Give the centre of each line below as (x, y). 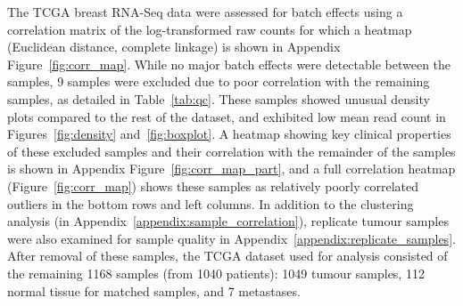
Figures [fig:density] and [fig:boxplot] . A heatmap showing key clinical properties (229, 134)
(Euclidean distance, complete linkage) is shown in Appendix (174, 47)
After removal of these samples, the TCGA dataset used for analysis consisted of (227, 256)
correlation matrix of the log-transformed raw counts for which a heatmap (210, 29)
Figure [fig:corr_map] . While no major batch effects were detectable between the (229, 64)
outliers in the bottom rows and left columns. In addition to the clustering (211, 203)
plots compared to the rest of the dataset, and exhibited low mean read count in (227, 116)
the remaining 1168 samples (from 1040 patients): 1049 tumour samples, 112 (216, 273)
